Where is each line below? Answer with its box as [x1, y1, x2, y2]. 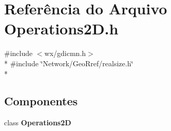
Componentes [4, 93, 78, 109]
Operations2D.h [4, 18, 119, 39]
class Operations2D [4, 117, 71, 128]
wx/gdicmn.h [44, 48, 86, 59]
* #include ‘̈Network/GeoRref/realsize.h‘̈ [4, 58, 134, 68]
